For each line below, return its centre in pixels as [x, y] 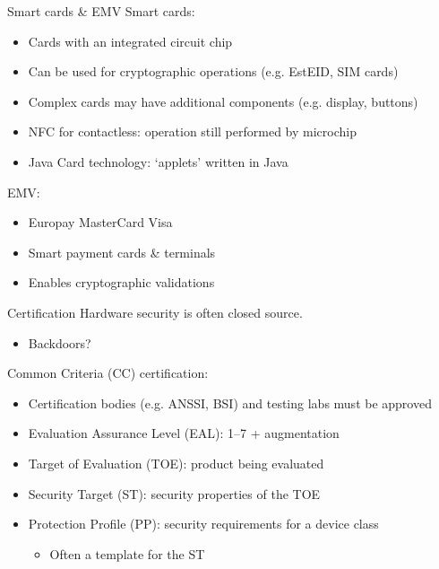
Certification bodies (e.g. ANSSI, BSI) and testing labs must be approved [230, 403]
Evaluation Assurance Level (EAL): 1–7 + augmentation [184, 433]
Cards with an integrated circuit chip [130, 41]
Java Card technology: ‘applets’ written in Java [158, 161]
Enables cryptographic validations [121, 282]
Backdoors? [60, 342]
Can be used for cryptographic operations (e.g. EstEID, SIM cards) [213, 71]
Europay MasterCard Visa [100, 222]
